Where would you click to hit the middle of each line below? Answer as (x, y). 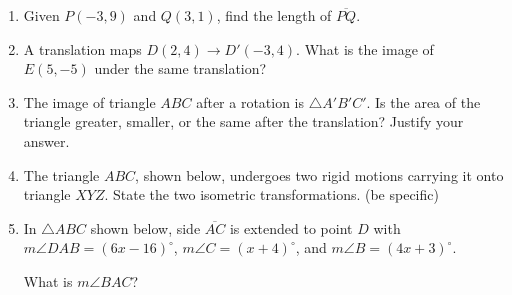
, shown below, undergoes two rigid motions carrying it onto (319, 174)
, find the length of (274, 15)
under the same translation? (180, 68)
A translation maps (82, 48)
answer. (46, 140)
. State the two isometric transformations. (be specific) (271, 194)
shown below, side (145, 227)
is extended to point (291, 227)
